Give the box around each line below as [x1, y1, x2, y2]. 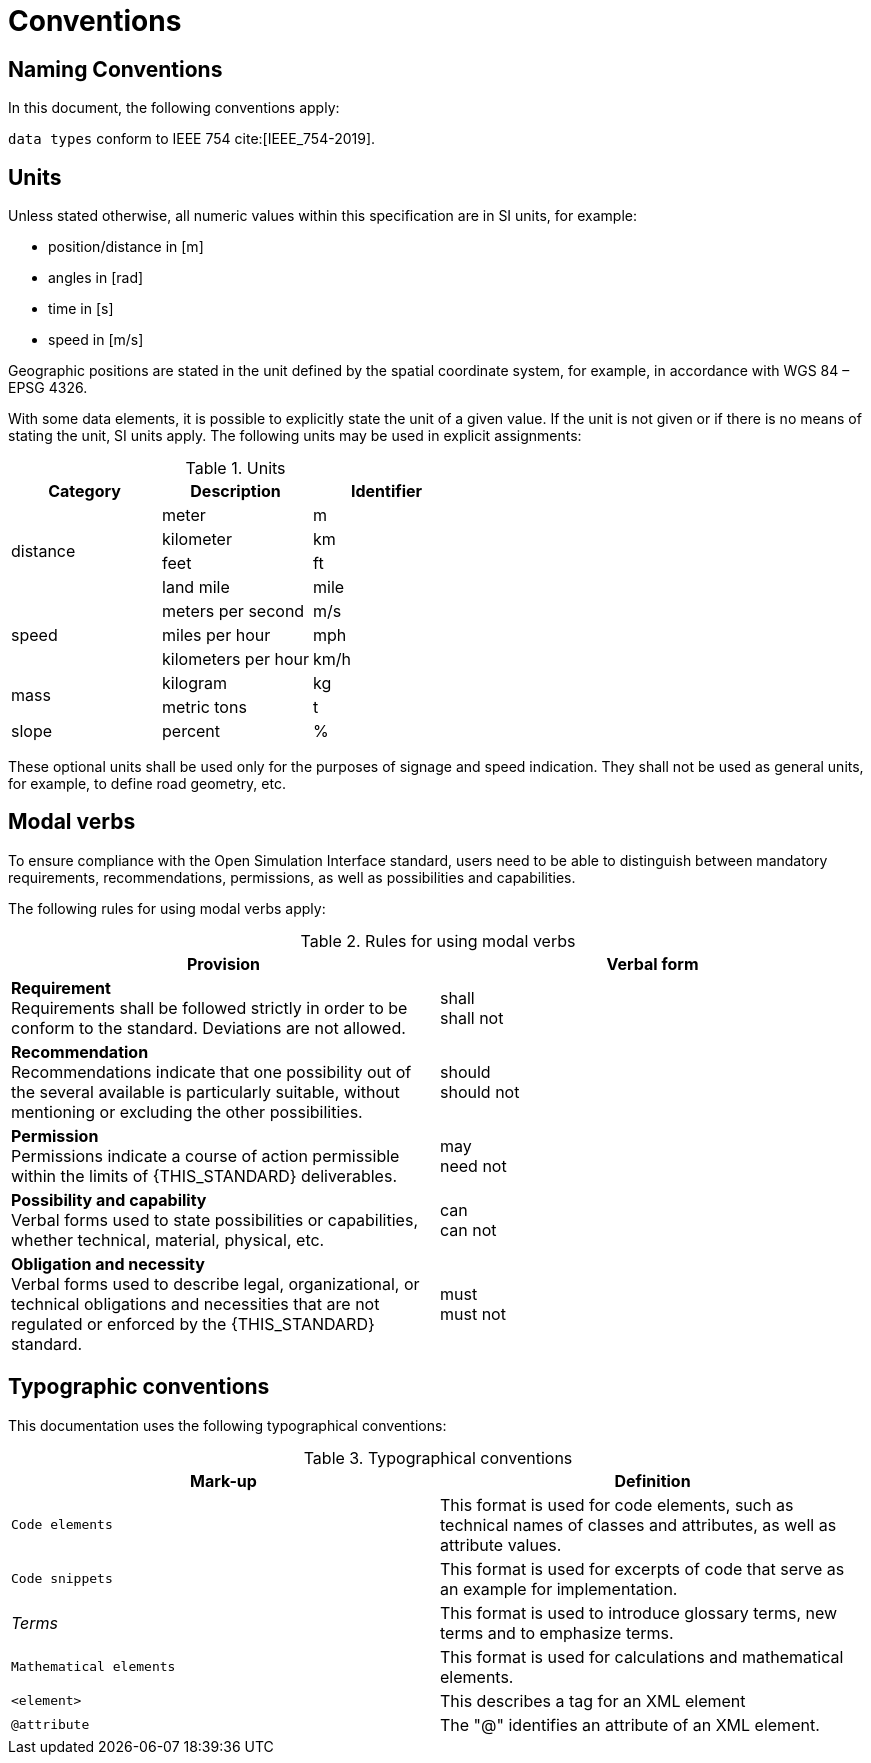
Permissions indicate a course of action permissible [11, 1145, 400, 1166]
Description [190, 481, 281, 502]
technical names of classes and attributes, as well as [440, 1514, 837, 1535]
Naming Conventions [8, 56, 223, 82]
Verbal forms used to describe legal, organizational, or [11, 1273, 420, 1294]
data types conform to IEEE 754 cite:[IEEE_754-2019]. [8, 130, 376, 148]
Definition [614, 1470, 691, 1491]
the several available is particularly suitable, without [11, 1081, 400, 1102]
